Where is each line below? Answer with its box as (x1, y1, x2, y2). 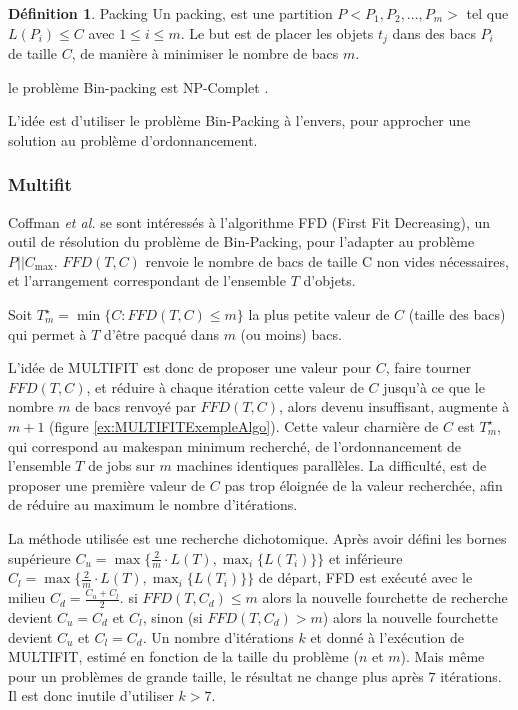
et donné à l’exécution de (310, 626, 464, 647)
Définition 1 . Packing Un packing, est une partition (8, 3, 333, 23)
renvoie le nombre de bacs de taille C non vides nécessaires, (145, 250, 509, 271)
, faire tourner (385, 357, 471, 378)
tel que (466, 3, 509, 23)
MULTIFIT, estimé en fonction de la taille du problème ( (8, 646, 359, 667)
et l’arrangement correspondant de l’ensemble (8, 270, 286, 291)
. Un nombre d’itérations (142, 626, 294, 647)
